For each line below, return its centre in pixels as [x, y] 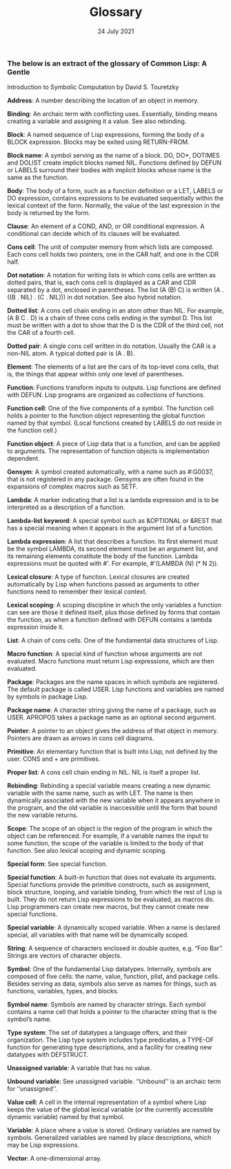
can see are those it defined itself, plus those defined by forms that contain [114, 612]
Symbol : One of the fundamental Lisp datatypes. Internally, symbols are [109, 969]
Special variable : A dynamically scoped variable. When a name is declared [114, 928]
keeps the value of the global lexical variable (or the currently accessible [110, 1110]
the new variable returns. [43, 815]
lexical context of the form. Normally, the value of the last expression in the [114, 205]
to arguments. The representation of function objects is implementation [108, 451]
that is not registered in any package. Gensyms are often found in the [106, 479]
